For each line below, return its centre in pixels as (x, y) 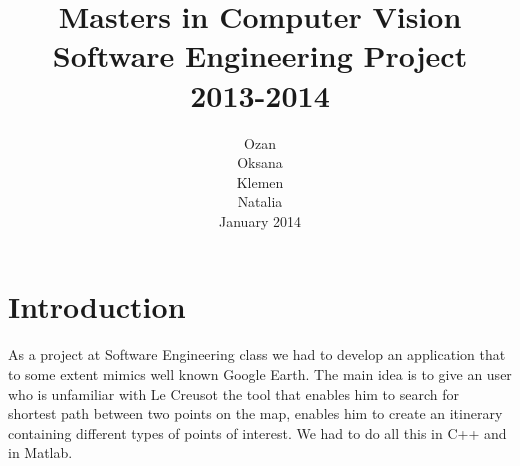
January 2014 (260, 220)
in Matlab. (40, 452)
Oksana (260, 162)
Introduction (97, 306)
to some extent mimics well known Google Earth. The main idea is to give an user (260, 374)
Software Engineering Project (260, 55)
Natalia (260, 201)
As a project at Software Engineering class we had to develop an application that (257, 354)
